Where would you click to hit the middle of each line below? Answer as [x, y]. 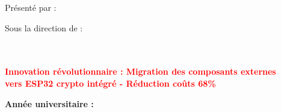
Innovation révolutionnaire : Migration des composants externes [140, 71]
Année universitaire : [49, 103]
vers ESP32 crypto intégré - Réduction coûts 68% [110, 83]
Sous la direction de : [44, 27]
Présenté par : [31, 7]
